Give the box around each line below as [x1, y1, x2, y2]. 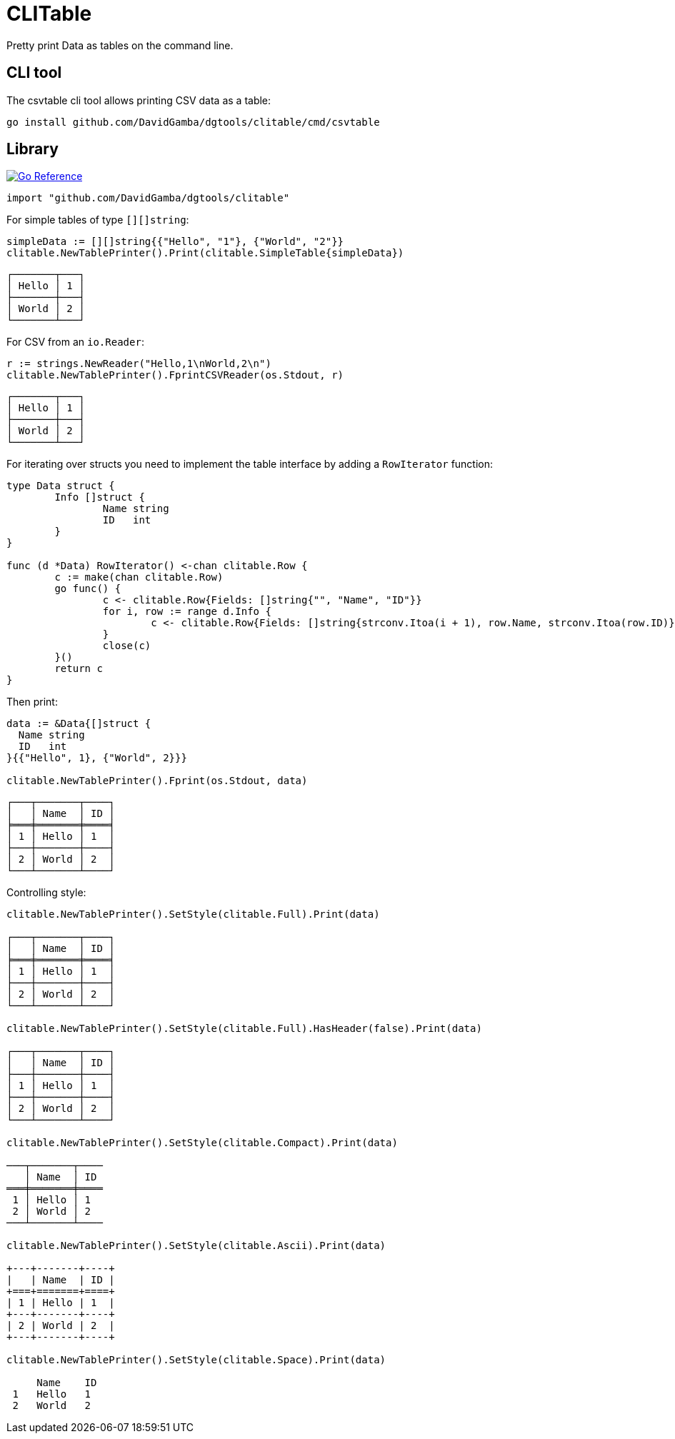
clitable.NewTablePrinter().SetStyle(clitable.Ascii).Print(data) [6, 1240, 386, 1252]
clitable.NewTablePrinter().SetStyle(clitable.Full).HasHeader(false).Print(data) [6, 1023, 482, 1035]
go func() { [54, 583, 121, 595]
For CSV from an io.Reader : [6, 336, 144, 349]
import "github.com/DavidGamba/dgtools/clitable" [6, 192, 290, 204]
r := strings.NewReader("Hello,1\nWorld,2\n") [6, 358, 271, 370]
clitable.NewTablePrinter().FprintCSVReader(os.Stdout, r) [6, 369, 344, 381]
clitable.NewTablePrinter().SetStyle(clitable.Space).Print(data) [6, 1354, 386, 1366]
